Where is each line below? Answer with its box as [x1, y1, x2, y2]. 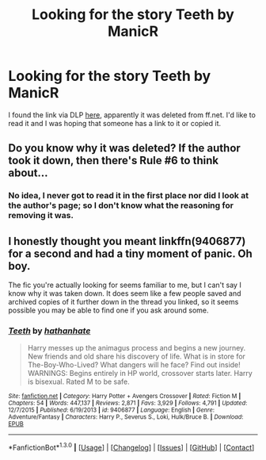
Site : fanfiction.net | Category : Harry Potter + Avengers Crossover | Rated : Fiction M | [8, 393, 241, 401]
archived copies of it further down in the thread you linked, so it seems [8, 297, 239, 307]
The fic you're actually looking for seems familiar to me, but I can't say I [8, 280, 241, 290]
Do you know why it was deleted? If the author [8, 141, 241, 155]
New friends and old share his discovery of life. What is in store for [27, 351, 245, 362]
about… [8, 167, 49, 180]
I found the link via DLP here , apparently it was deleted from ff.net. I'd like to [8, 109, 256, 120]
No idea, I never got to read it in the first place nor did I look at [8, 190, 249, 201]
